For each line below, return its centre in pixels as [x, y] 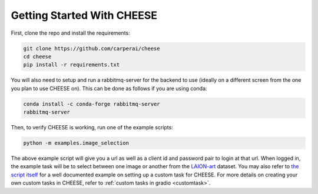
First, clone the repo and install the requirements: [71, 33]
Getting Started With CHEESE [84, 15]
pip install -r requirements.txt [72, 65]
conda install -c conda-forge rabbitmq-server [92, 104]
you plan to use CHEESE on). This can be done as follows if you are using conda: [109, 88]
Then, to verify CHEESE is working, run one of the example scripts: [92, 128]
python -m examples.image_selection [76, 143]
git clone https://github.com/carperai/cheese [92, 48]
